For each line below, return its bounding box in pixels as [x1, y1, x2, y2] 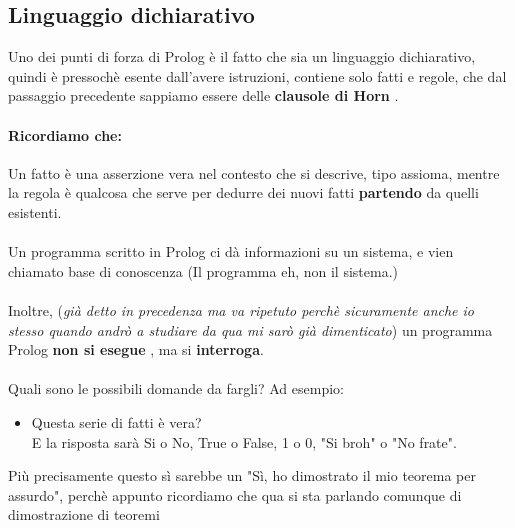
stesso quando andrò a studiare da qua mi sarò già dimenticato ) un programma [8, 319, 493, 340]
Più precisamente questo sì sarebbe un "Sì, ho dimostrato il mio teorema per [8, 465, 476, 486]
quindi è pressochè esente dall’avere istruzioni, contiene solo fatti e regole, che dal [8, 65, 507, 86]
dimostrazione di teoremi [8, 504, 160, 525]
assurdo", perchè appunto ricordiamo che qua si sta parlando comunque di [8, 484, 462, 505]
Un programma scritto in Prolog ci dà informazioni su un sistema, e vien [8, 241, 454, 262]
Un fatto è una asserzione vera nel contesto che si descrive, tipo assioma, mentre [8, 162, 500, 183]
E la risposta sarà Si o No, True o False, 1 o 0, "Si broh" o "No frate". [31, 431, 457, 452]
